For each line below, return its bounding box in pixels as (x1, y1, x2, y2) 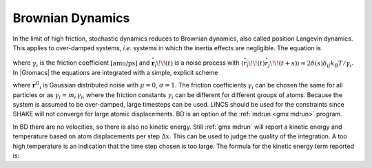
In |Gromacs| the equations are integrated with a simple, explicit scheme (12, 68, 218, 76)
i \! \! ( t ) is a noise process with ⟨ (154, 59, 244, 69)
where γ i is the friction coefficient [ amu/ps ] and (12, 59, 150, 69)
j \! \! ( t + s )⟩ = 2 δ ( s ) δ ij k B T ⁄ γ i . (267, 59, 354, 69)
